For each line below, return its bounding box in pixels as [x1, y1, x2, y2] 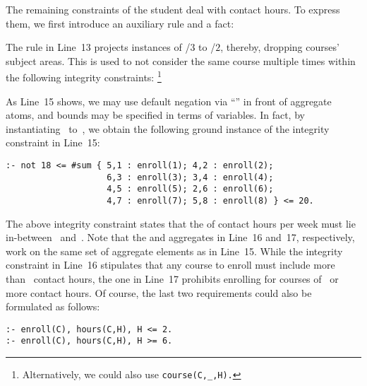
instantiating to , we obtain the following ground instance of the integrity [6, 121, 330, 136]
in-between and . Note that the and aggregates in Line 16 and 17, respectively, [6, 230, 355, 245]
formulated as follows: [6, 299, 100, 314]
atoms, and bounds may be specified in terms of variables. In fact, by [6, 107, 305, 122]
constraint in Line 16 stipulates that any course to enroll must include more [6, 257, 335, 272]
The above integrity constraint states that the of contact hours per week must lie [6, 216, 356, 230]
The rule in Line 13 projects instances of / [6, 40, 191, 54]
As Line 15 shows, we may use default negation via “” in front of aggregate [6, 93, 332, 108]
